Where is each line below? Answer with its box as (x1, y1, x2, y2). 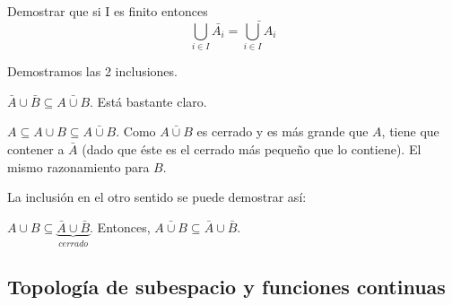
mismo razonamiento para (7, 157, 150, 176)
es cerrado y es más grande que (196, 122, 369, 141)
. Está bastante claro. (90, 91, 207, 110)
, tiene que (381, 122, 439, 141)
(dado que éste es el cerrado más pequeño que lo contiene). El (82, 139, 422, 158)
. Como (116, 122, 156, 141)
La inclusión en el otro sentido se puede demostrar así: (7, 187, 307, 206)
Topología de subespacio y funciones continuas (7, 272, 446, 300)
